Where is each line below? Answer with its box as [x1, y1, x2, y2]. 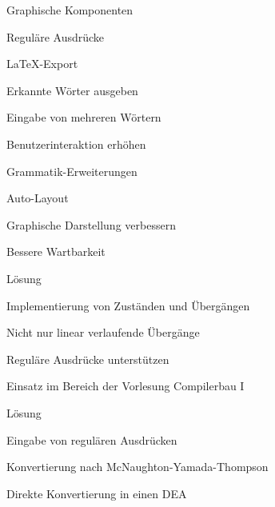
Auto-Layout [6, 190, 69, 206]
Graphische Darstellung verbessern [6, 216, 176, 233]
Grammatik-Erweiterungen [6, 162, 137, 179]
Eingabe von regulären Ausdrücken [6, 431, 177, 448]
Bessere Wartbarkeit [6, 243, 106, 260]
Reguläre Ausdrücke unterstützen [6, 350, 169, 367]
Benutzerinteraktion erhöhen [6, 135, 146, 152]
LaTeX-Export [6, 55, 78, 72]
